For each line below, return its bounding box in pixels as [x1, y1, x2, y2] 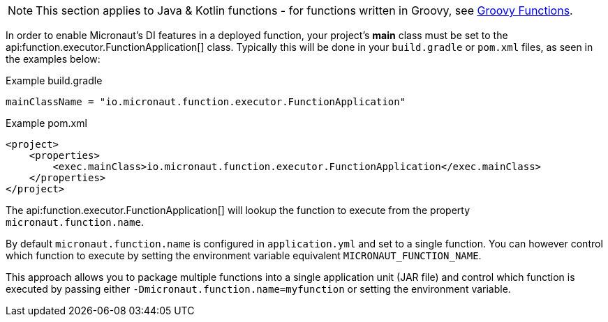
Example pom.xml [6, 117, 87, 129]
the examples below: [6, 53, 101, 65]
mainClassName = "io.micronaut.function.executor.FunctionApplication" [6, 96, 406, 107]
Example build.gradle [6, 75, 103, 86]
